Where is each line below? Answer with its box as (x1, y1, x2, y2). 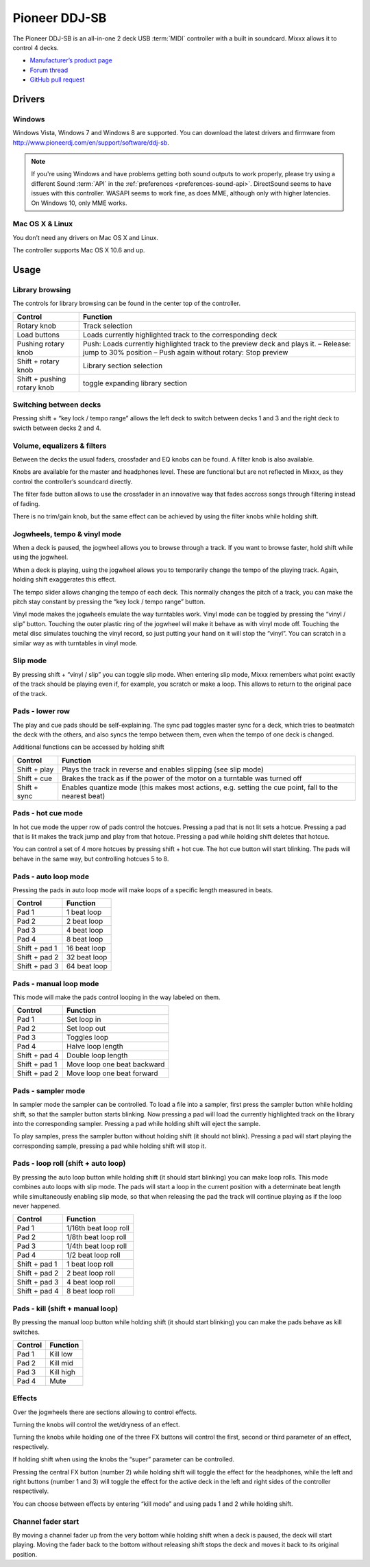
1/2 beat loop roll (66, 1250, 121, 1260)
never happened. (12, 1202, 61, 1210)
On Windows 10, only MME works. (31, 199, 127, 207)
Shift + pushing (16, 374, 66, 383)
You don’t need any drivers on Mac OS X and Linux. (12, 233, 159, 241)
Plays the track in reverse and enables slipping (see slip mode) (62, 765, 264, 774)
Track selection (82, 321, 133, 331)
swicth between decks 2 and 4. (12, 424, 101, 432)
